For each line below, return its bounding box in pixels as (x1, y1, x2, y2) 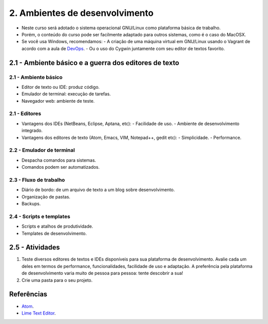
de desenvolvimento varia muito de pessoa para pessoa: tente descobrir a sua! (21, 270, 184, 276)
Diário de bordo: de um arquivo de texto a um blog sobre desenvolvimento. (21, 187, 175, 193)
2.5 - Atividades (9, 243, 60, 252)
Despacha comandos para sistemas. (21, 157, 96, 163)
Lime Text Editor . (21, 310, 56, 316)
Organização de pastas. (21, 194, 70, 199)
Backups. (21, 201, 41, 207)
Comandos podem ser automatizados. (21, 164, 100, 170)
